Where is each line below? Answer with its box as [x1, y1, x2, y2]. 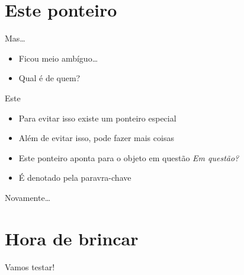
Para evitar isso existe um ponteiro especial [18, 111, 176, 124]
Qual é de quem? [18, 72, 81, 84]
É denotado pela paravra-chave [18, 171, 131, 184]
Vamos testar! [5, 260, 55, 273]
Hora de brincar [5, 226, 139, 250]
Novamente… [5, 191, 51, 203]
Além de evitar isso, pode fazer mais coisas [18, 132, 174, 144]
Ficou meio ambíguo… [18, 52, 98, 64]
